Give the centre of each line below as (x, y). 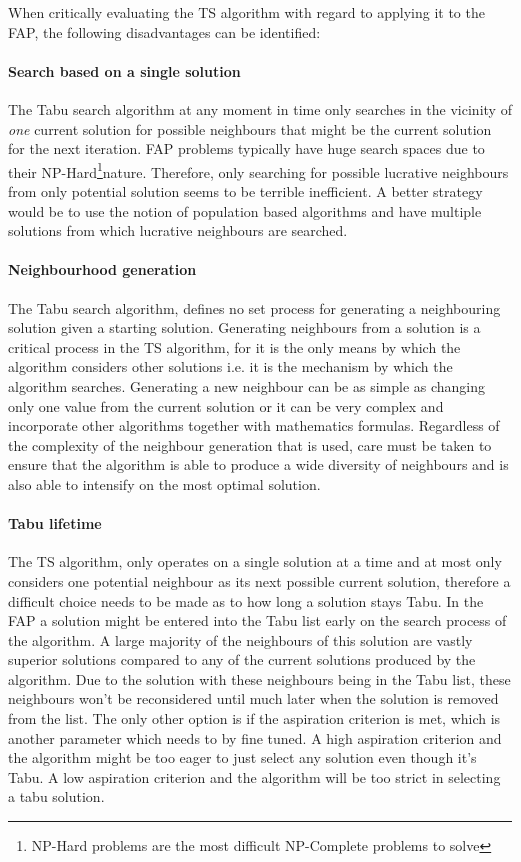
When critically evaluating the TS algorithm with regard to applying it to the (246, 12)
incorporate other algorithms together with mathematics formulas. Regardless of (254, 425)
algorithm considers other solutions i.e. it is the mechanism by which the (230, 366)
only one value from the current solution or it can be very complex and (226, 405)
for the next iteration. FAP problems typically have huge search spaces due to (246, 148)
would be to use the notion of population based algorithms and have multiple (245, 210)
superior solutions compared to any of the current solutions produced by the (242, 659)
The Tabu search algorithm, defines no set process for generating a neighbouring (254, 307)
